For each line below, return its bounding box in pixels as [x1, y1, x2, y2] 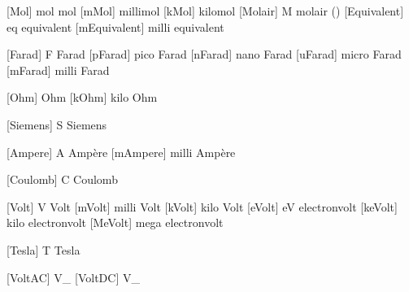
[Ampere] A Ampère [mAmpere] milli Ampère [7, 143, 236, 160]
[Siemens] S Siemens [7, 115, 107, 133]
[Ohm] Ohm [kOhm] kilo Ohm [7, 89, 158, 106]
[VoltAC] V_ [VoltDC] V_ [7, 268, 140, 285]
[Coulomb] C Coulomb [7, 171, 118, 188]
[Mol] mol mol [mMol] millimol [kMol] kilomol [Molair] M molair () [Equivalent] [7, 2, 404, 19]
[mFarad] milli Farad [7, 61, 110, 78]
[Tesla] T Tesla [7, 241, 80, 258]
